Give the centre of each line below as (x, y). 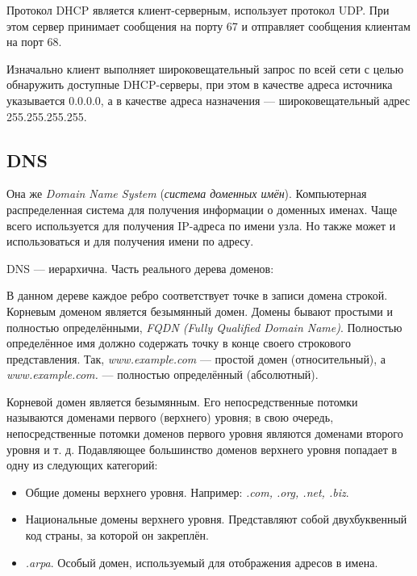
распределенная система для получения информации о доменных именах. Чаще (202, 209)
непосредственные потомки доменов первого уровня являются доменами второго (205, 433)
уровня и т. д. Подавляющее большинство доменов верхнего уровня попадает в (202, 449)
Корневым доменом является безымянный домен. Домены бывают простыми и (200, 311)
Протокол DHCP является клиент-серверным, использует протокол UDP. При (198, 10)
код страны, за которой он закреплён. (117, 535)
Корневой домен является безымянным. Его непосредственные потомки (182, 401)
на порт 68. (34, 42)
